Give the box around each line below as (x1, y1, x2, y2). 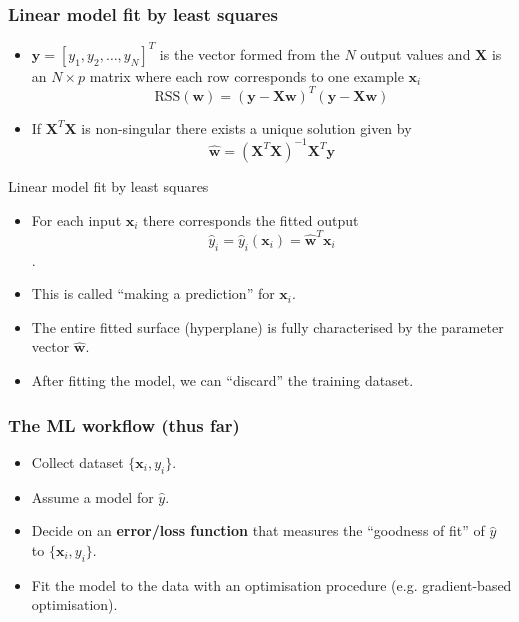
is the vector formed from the (159, 43, 340, 64)
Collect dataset (31, 451, 124, 472)
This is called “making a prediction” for (31, 283, 275, 304)
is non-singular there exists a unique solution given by (81, 117, 412, 138)
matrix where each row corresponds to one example (89, 65, 404, 86)
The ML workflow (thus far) (8, 412, 240, 437)
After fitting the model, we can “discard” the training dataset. (31, 369, 414, 390)
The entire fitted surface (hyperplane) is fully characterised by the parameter (31, 316, 504, 337)
